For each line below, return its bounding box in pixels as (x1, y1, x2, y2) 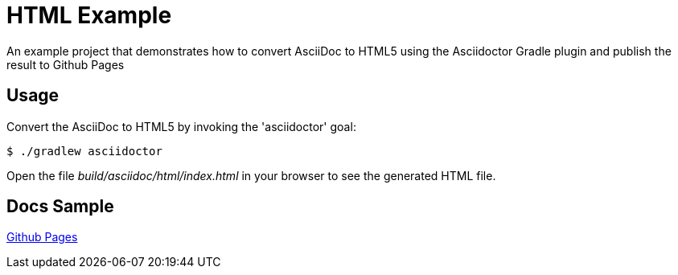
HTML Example (6, 2, 172, 29)
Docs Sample (6, 196, 114, 217)
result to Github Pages (6, 57, 125, 72)
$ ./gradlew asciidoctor (6, 144, 162, 158)
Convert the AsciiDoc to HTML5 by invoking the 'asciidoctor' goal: (6, 119, 356, 133)
